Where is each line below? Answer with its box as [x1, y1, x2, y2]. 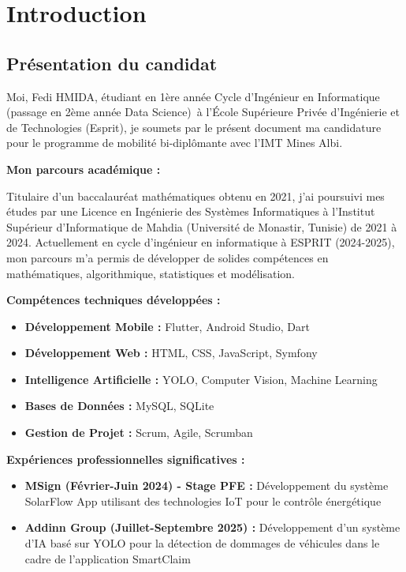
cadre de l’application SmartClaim [24, 550, 191, 566]
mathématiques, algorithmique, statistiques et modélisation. [6, 265, 295, 281]
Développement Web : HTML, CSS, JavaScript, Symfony [24, 344, 318, 361]
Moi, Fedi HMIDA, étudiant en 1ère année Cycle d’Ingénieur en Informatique [6, 88, 380, 104]
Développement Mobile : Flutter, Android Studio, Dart [24, 318, 310, 334]
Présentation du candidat [6, 51, 218, 75]
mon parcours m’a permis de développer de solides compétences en [6, 249, 329, 265]
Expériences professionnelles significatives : [6, 450, 245, 467]
